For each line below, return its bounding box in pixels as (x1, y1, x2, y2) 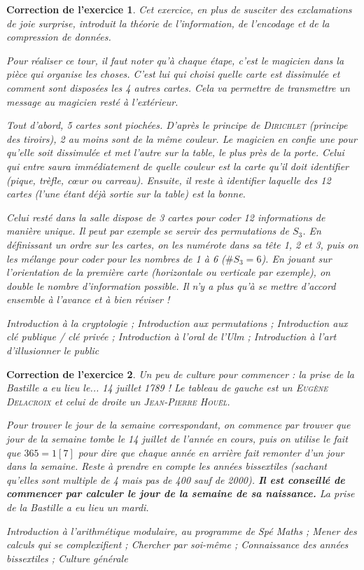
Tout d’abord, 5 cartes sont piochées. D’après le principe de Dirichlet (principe (6, 118, 348, 132)
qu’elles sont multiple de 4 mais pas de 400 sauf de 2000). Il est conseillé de (6, 472, 345, 487)
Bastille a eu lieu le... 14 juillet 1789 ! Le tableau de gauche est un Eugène (6, 380, 328, 395)
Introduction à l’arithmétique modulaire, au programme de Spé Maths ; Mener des (6, 523, 357, 538)
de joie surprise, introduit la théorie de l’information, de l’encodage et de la (6, 15, 330, 30)
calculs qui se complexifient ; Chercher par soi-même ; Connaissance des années (6, 537, 349, 552)
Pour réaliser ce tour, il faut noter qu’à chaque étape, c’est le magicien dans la (6, 53, 344, 67)
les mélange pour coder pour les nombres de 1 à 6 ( (6, 251, 225, 265)
